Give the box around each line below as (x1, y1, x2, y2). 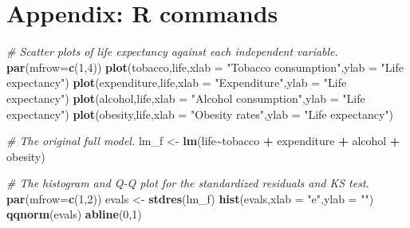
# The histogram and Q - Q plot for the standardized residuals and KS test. (6, 175, 369, 191)
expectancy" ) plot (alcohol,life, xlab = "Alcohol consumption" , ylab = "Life (6, 89, 365, 106)
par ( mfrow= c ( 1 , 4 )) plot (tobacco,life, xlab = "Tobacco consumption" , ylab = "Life (6, 58, 404, 75)
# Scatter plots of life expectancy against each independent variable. (6, 43, 338, 60)
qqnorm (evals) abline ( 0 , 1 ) (6, 206, 142, 222)
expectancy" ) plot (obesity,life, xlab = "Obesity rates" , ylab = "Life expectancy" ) (6, 105, 393, 122)
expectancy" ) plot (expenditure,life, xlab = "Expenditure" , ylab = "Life (6, 74, 347, 91)
